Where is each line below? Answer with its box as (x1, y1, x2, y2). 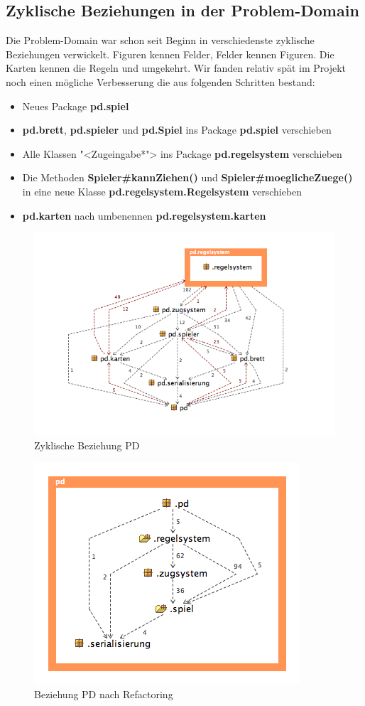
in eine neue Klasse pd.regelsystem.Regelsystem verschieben (22, 183, 303, 198)
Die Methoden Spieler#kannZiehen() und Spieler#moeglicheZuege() (22, 170, 353, 185)
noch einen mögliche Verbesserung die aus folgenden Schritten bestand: (6, 74, 315, 89)
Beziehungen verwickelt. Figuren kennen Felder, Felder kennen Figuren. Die (6, 46, 334, 61)
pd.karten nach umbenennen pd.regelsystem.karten (22, 208, 266, 223)
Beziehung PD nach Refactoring (34, 686, 173, 701)
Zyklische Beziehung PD (34, 437, 140, 452)
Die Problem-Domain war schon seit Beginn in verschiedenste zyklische (6, 33, 315, 48)
